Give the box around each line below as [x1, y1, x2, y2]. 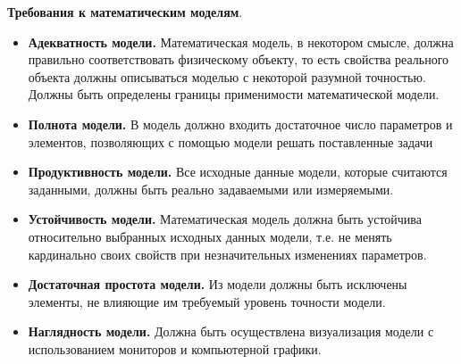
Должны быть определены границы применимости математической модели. [28, 85, 440, 103]
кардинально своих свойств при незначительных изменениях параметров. [28, 244, 427, 263]
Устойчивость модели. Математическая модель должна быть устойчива [28, 210, 422, 228]
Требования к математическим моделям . [7, 3, 243, 21]
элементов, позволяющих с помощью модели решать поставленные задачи [28, 132, 433, 151]
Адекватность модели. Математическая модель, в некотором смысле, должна [28, 32, 454, 51]
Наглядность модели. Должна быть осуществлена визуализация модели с [28, 322, 434, 341]
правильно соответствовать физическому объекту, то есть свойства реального [28, 50, 449, 69]
